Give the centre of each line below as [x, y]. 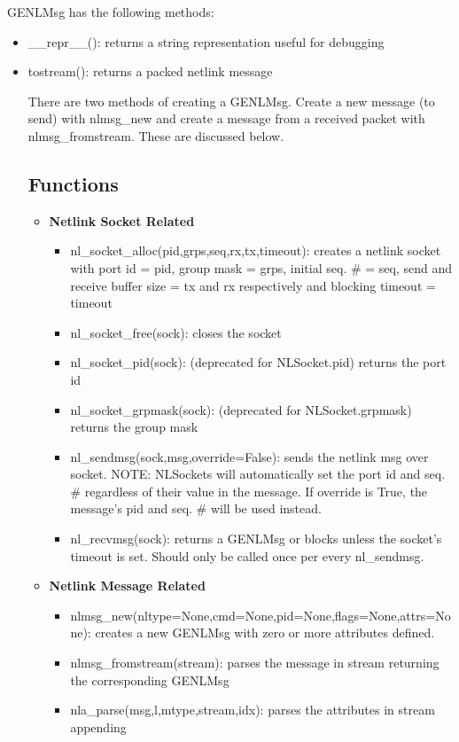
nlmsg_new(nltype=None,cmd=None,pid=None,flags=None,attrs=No [261, 615]
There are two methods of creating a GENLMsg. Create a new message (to [231, 101]
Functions [73, 183]
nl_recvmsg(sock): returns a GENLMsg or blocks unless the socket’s [256, 539]
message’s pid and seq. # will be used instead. [196, 508]
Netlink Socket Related [122, 220]
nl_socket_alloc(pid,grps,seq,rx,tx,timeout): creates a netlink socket [256, 250]
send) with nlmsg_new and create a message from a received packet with [226, 118]
